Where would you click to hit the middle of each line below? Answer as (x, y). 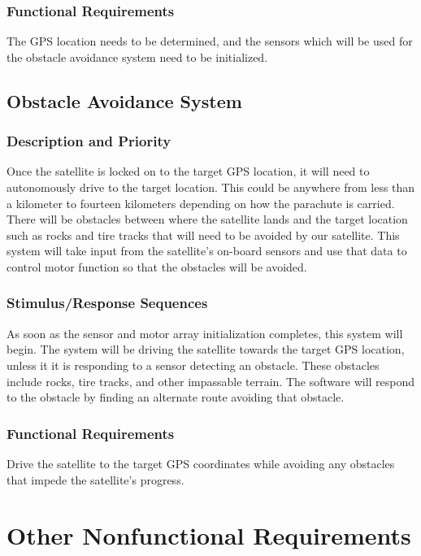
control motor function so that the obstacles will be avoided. (157, 266)
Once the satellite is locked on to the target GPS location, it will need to (188, 171)
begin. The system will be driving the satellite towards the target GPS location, (206, 349)
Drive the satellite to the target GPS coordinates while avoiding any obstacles (201, 463)
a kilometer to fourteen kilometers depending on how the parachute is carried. (201, 203)
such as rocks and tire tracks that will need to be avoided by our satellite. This (203, 235)
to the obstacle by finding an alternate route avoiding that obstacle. (176, 397)
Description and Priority (89, 141)
